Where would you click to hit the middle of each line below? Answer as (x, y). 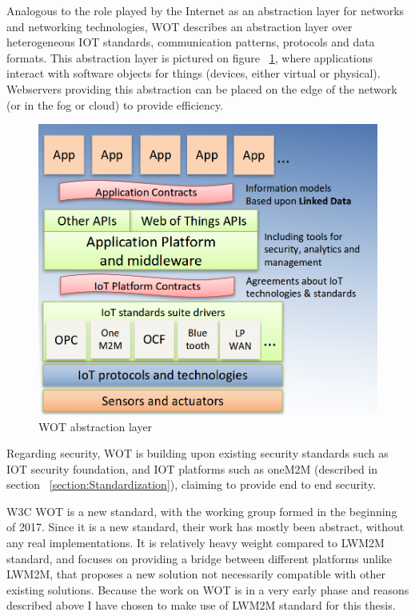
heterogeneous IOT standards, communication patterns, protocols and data (191, 42)
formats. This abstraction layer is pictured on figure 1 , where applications (190, 57)
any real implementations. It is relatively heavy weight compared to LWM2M (196, 543)
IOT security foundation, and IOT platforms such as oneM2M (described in (192, 468)
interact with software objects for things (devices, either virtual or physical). (194, 73)
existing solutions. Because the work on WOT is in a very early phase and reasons (208, 589)
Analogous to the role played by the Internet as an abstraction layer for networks (206, 10)
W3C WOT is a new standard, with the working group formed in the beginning (202, 511)
